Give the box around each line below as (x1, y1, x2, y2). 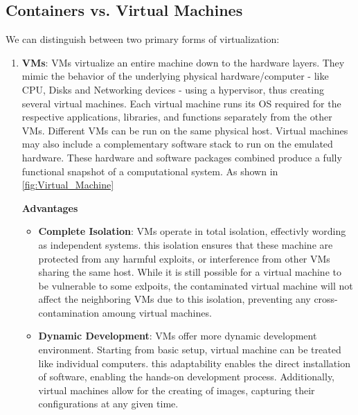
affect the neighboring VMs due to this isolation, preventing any (38, 292, 311, 306)
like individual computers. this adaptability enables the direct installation (38, 355, 350, 370)
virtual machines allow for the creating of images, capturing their (38, 382, 315, 397)
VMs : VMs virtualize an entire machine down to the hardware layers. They (21, 55, 345, 69)
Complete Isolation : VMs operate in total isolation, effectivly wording (38, 224, 346, 238)
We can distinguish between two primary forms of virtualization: (6, 32, 280, 46)
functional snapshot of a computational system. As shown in (21, 164, 278, 178)
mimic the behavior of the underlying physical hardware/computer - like (21, 69, 329, 83)
